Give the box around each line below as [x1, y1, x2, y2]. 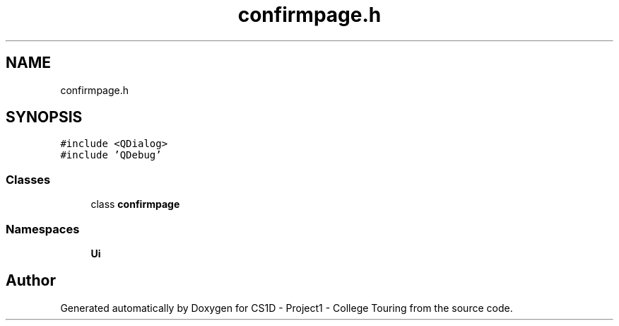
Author [6, 272, 56, 290]
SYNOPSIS [6, 108, 83, 127]
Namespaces [6, 221, 80, 236]
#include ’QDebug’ [60, 149, 162, 161]
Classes [6, 172, 51, 187]
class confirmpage [90, 198, 180, 211]
